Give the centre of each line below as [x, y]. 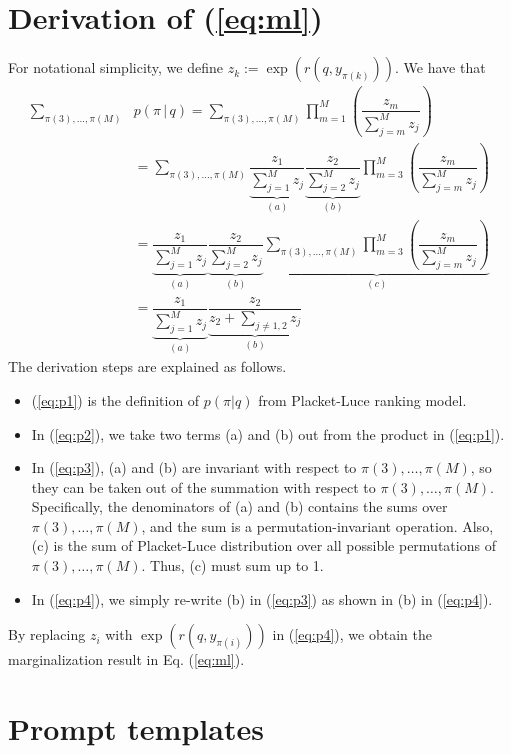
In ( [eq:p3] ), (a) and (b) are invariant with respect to [194, 467]
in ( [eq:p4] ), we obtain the [352, 634]
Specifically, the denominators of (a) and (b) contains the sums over [239, 506]
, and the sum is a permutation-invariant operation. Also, [317, 525]
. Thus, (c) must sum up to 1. [232, 565]
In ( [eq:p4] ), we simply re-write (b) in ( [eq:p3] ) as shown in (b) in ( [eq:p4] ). [262, 598]
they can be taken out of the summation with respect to [203, 486]
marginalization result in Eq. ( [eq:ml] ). [126, 659]
